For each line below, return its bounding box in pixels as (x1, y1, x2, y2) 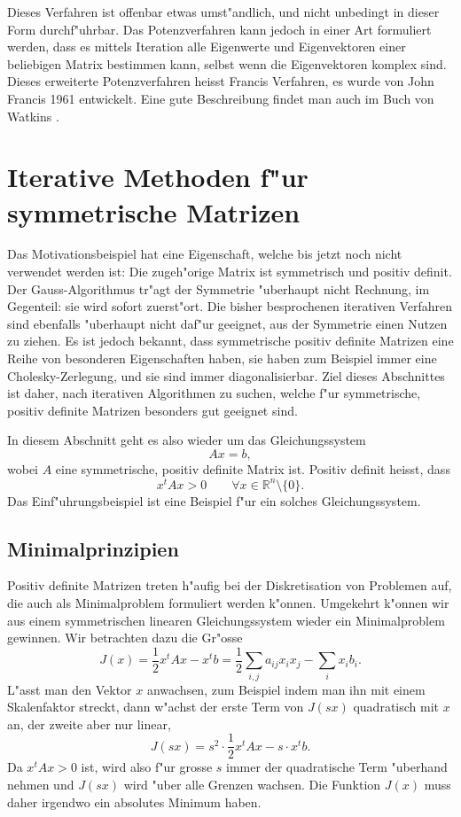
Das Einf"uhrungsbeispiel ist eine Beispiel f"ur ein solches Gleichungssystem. (7, 491, 421, 510)
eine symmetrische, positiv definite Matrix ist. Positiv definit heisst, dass (55, 460, 450, 478)
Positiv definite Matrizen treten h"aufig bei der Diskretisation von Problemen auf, (7, 576, 452, 595)
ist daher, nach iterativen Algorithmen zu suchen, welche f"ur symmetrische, (7, 384, 421, 402)
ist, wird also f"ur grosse (81, 758, 213, 776)
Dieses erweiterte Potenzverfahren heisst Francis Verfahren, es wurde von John (7, 72, 434, 90)
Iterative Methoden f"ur (7, 159, 309, 195)
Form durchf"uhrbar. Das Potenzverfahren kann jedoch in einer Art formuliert (7, 19, 432, 38)
